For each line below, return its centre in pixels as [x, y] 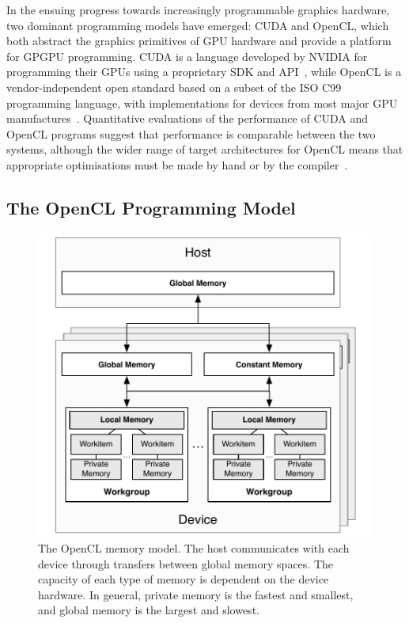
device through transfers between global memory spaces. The [186, 563]
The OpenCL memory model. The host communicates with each [194, 548]
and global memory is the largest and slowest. [149, 610]
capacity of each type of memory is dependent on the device [184, 579]
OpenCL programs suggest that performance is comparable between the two [191, 133]
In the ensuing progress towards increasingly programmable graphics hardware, [198, 9]
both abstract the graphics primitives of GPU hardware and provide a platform [199, 41]
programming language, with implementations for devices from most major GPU [202, 103]
